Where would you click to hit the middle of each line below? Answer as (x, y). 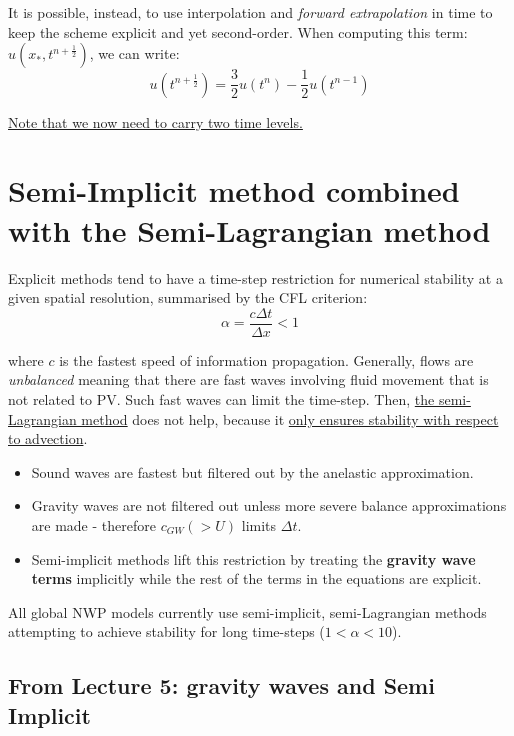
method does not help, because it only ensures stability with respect (290, 418)
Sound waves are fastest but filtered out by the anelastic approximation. (252, 471)
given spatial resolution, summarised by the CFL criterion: (188, 297)
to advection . (48, 438)
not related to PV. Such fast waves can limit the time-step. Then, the (221, 399)
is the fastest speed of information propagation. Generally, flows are (266, 359)
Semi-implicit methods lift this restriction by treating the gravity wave (253, 558)
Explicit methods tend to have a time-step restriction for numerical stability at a (255, 277)
